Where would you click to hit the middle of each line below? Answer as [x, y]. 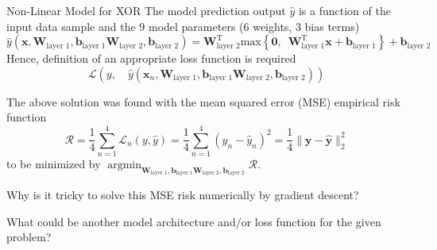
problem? [29, 237]
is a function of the [344, 10]
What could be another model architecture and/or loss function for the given [194, 221]
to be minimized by [54, 164]
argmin [124, 165]
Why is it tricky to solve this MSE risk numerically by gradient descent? [183, 195]
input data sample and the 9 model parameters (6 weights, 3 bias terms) [183, 26]
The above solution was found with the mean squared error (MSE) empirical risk [203, 101]
